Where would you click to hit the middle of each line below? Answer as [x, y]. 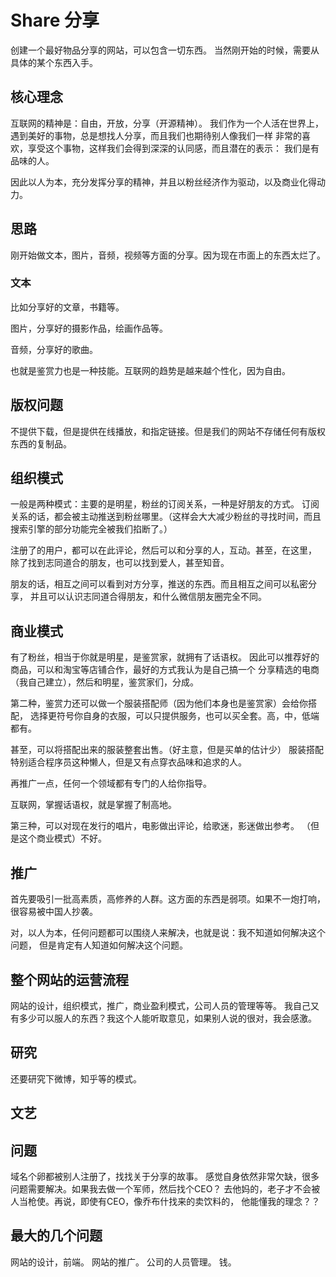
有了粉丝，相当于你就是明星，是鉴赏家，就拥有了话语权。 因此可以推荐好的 [165, 657]
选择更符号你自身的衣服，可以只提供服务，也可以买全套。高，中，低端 [174, 716]
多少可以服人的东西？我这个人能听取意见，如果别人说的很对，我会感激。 [167, 1018]
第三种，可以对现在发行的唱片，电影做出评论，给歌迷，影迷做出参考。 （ [160, 826]
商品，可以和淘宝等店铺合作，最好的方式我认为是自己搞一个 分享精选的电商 [165, 670]
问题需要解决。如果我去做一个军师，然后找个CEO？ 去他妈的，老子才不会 [161, 1188]
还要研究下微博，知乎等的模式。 [76, 1078]
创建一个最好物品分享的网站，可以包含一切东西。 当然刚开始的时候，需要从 [165, 50]
